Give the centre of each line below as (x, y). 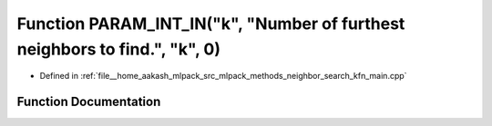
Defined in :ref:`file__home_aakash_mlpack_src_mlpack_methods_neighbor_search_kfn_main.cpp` (223, 76)
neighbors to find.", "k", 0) (118, 49)
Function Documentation (89, 102)
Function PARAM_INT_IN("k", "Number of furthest (211, 24)
